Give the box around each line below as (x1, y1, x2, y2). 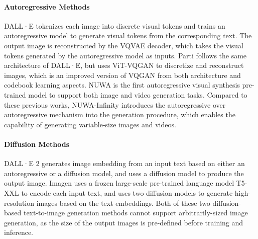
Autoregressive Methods (4, 1, 90, 12)
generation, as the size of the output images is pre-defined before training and (4, 217, 243, 227)
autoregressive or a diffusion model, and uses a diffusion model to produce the (4, 168, 244, 178)
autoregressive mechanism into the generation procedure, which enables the (4, 109, 235, 120)
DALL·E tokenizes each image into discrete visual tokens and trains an (4, 20, 225, 31)
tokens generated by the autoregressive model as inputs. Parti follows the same (4, 50, 247, 60)
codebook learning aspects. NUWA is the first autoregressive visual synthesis (4, 79, 240, 90)
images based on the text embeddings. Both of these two (36, 197, 210, 208)
